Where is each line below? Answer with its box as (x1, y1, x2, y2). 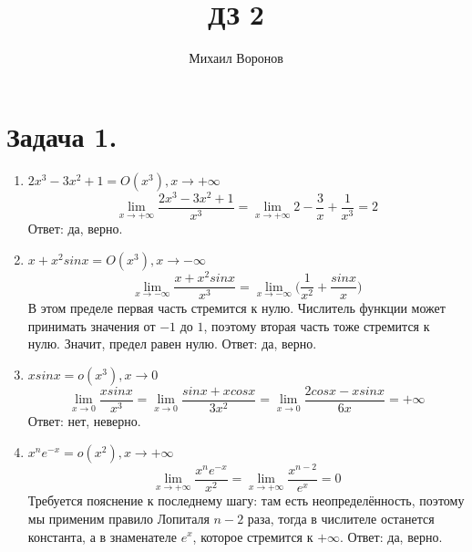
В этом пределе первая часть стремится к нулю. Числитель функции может (27, 298, 446, 318)
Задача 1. (6, 117, 118, 154)
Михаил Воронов (189, 48, 283, 68)
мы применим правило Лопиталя (27, 508, 210, 527)
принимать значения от (27, 316, 156, 335)
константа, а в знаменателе (27, 526, 177, 546)
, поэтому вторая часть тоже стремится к (203, 316, 430, 335)
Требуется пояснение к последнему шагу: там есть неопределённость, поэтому (27, 491, 465, 510)
